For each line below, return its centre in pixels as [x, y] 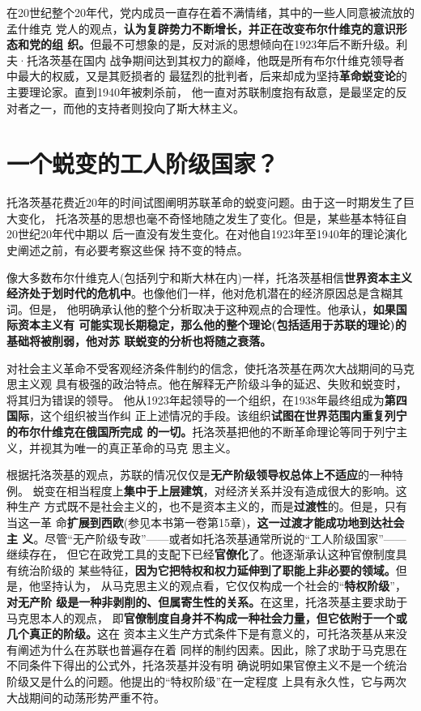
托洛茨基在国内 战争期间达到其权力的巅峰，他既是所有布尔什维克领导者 [215, 60]
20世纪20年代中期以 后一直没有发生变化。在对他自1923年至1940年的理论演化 [207, 234]
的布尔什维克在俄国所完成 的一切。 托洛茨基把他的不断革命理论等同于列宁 [202, 431]
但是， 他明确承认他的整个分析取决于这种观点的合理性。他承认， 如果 [212, 308]
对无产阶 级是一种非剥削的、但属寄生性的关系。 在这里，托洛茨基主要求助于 [207, 601]
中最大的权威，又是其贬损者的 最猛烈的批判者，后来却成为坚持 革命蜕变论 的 [207, 76]
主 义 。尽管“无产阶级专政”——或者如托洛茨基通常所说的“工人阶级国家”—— [206, 538]
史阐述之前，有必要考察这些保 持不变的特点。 [128, 250]
